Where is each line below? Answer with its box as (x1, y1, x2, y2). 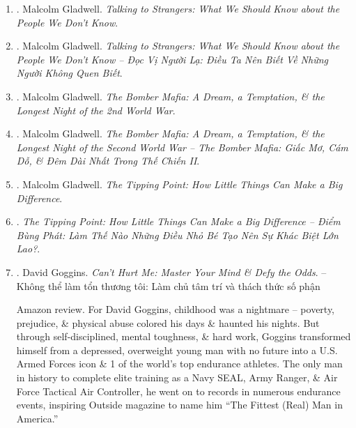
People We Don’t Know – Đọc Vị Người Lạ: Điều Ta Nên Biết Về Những (16, 52, 328, 66)
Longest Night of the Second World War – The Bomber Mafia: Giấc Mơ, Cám (16, 139, 348, 154)
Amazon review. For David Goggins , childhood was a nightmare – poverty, (16, 302, 335, 316)
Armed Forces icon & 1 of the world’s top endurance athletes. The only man (16, 356, 343, 371)
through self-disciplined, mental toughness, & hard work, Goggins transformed (16, 329, 351, 344)
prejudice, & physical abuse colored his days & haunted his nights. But (16, 315, 320, 330)
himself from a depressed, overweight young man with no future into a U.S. (16, 342, 338, 357)
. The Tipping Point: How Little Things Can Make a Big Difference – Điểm (16, 214, 341, 229)
